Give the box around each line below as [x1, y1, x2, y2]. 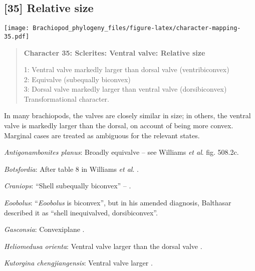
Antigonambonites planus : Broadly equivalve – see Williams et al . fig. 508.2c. [4, 147, 239, 157]
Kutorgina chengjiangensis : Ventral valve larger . [4, 257, 153, 268]
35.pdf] [4, 33, 30, 40]
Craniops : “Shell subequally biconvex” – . [4, 180, 131, 191]
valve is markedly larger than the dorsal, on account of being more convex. [4, 120, 233, 131]
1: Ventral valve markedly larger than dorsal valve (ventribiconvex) [24, 64, 229, 75]
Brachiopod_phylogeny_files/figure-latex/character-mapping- [33, 25, 241, 32]
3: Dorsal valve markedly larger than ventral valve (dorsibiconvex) [24, 84, 227, 94]
